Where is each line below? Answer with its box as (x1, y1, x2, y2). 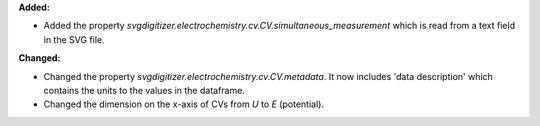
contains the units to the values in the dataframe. (43, 84, 245, 96)
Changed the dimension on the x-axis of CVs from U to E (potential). (43, 98, 325, 110)
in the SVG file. (43, 33, 105, 45)
